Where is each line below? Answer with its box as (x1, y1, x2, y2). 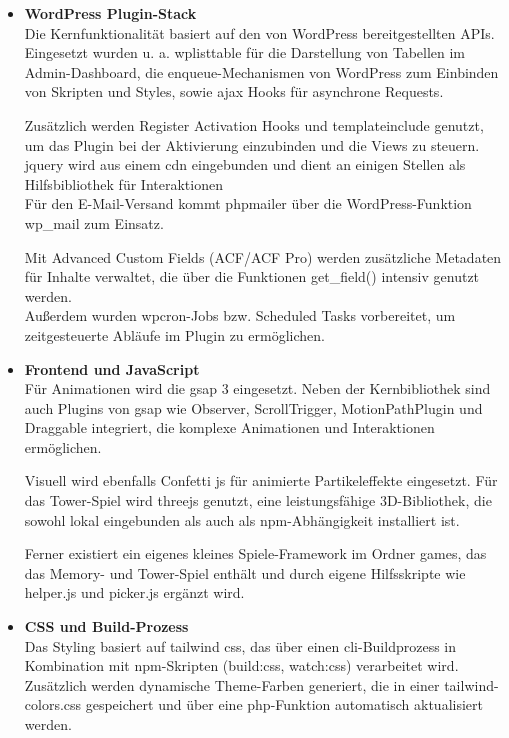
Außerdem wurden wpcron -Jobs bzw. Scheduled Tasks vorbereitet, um (24, 305, 456, 326)
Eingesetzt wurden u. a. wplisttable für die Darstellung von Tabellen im (24, 42, 466, 63)
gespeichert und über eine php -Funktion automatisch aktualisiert (85, 694, 483, 715)
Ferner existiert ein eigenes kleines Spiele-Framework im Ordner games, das (24, 543, 487, 564)
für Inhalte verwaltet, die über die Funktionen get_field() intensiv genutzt (24, 266, 480, 287)
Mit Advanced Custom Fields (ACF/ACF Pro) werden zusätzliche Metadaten (24, 246, 502, 267)
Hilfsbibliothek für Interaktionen (24, 173, 223, 194)
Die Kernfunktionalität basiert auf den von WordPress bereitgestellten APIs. (24, 22, 495, 43)
